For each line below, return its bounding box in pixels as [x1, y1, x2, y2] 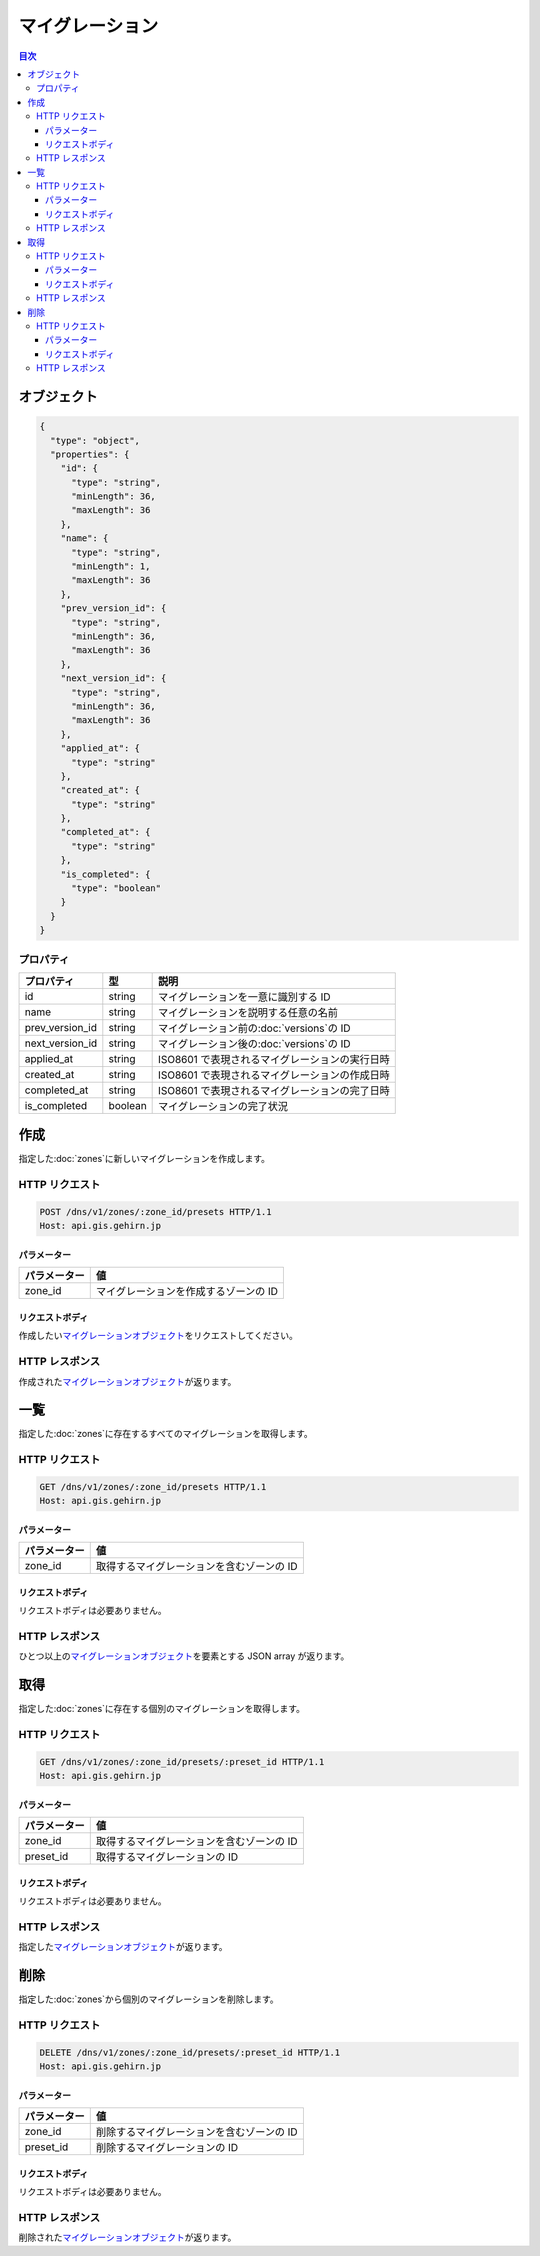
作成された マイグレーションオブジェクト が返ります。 [18, 1375, 237, 1387]
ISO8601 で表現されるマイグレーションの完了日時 [158, 1083, 390, 1097]
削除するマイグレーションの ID [95, 2141, 239, 2155]
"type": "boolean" [71, 883, 162, 894]
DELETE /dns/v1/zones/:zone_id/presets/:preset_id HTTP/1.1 [39, 2046, 341, 2058]
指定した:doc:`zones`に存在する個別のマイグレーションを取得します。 [18, 1703, 305, 1715]
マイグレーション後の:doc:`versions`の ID [158, 1036, 351, 1050]
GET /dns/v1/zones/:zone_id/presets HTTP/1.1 [39, 1481, 267, 1492]
